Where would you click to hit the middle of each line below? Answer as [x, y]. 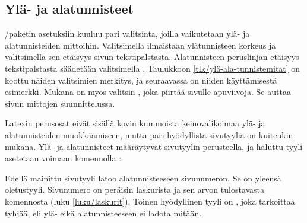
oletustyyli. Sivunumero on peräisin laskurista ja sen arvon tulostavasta [135, 189]
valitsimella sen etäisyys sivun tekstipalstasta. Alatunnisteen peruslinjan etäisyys [152, 57]
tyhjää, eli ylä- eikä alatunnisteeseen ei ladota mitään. [103, 213]
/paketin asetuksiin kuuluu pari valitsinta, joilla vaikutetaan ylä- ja [127, 34]
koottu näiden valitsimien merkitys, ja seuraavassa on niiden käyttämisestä [141, 80]
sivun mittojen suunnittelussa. [60, 103]
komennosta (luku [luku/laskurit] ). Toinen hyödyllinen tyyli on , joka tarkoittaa [150, 201]
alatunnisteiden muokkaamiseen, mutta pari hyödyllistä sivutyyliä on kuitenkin [149, 134]
